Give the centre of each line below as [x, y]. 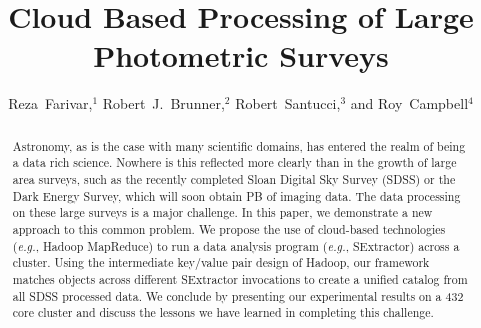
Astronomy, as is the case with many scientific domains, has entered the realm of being [239, 145]
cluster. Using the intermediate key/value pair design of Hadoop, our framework [221, 262]
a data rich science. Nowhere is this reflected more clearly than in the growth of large [234, 162]
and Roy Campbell [409, 103]
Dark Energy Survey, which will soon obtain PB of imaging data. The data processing [236, 195]
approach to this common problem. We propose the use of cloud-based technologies [229, 228]
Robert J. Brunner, [163, 103]
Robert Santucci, [288, 103]
